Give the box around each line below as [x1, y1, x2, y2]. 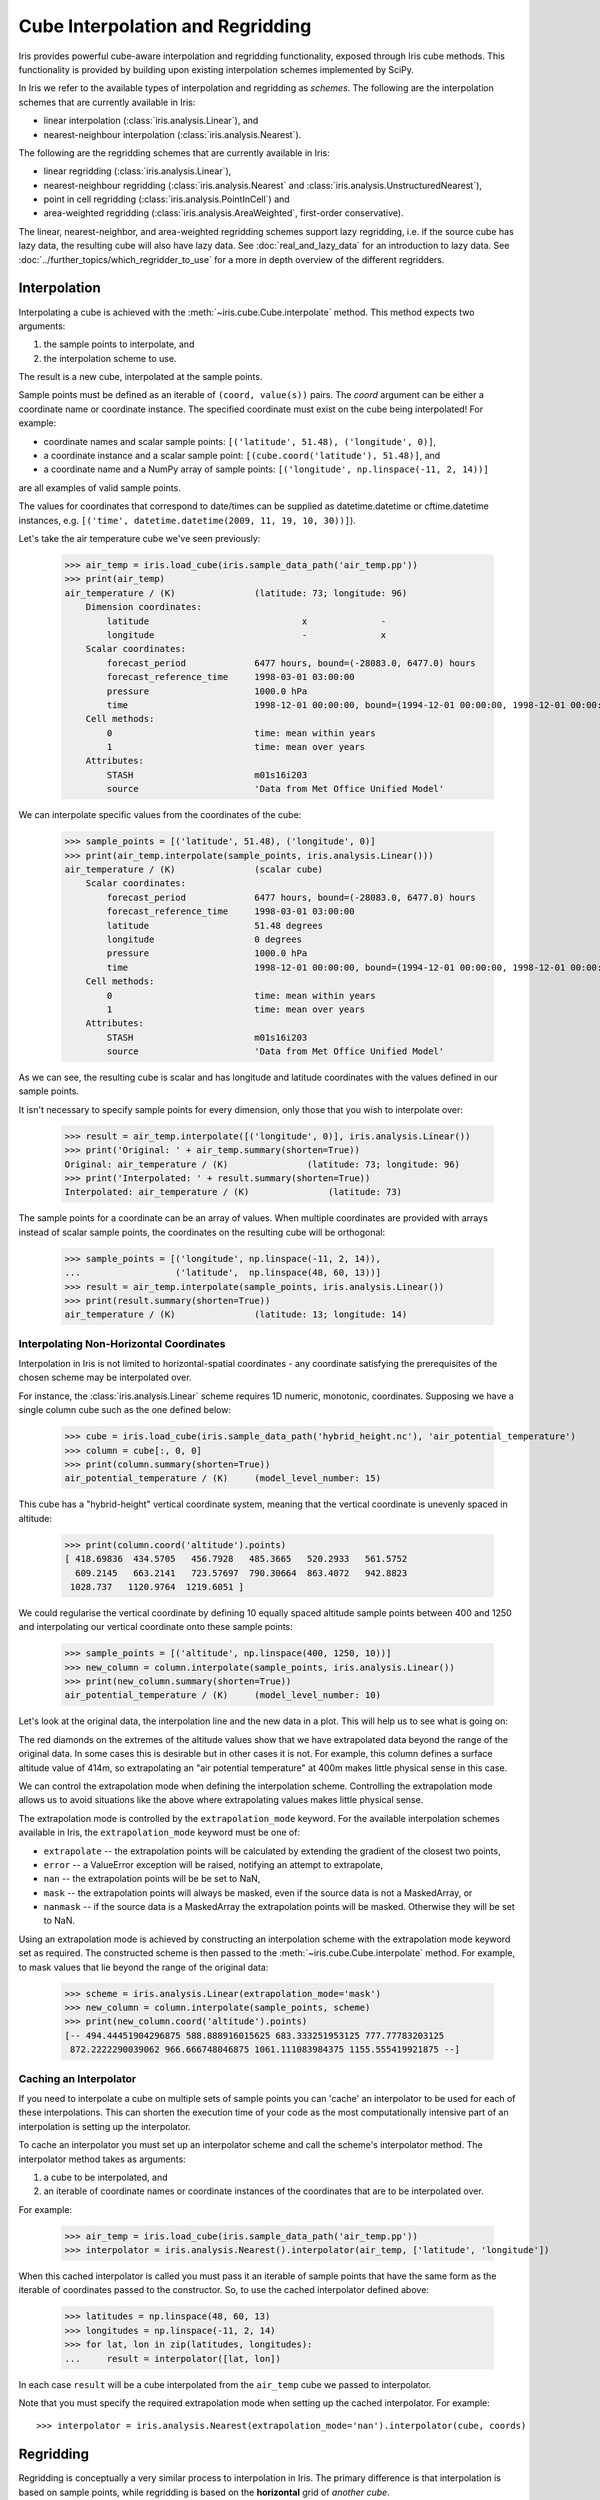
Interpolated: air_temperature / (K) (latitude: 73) [64, 1186, 403, 1198]
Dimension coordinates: [85, 601, 202, 613]
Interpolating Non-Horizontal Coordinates [18, 1336, 226, 1350]
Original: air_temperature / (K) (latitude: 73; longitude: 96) [64, 1158, 460, 1170]
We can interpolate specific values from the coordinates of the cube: [18, 809, 302, 821]
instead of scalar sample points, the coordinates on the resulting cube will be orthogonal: [18, 1226, 385, 1238]
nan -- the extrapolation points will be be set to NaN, [43, 1873, 261, 1885]
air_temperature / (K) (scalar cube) [64, 863, 324, 875]
